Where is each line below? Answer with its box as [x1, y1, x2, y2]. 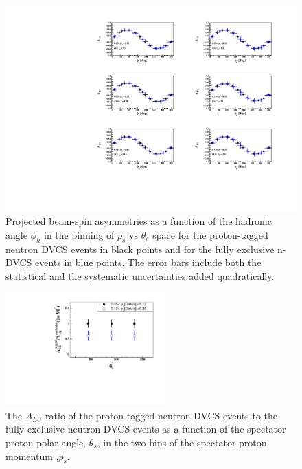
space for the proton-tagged [152, 227, 268, 241]
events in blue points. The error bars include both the [34, 255, 262, 270]
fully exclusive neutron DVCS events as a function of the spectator [5, 422, 286, 436]
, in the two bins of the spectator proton [97, 435, 267, 449]
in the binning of [44, 227, 115, 241]
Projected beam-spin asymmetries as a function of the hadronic [5, 214, 272, 228]
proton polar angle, [5, 435, 86, 449]
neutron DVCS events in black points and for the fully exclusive [5, 241, 275, 256]
